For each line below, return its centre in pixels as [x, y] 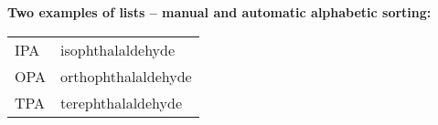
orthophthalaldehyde [126, 76]
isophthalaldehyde [118, 49]
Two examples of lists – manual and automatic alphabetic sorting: [219, 12]
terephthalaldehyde [121, 102]
